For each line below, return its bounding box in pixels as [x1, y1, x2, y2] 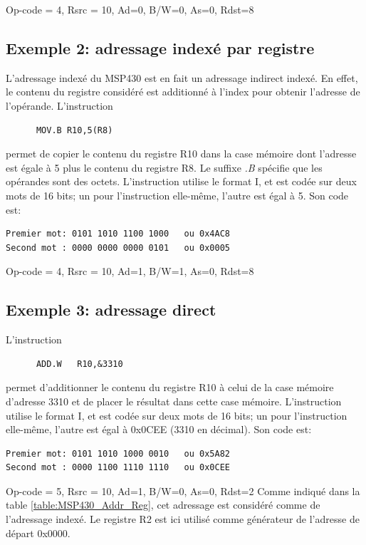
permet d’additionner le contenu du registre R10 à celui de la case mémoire [6, 380, 334, 395]
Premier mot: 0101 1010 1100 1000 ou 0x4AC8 [6, 229, 230, 239]
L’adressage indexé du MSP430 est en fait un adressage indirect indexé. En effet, [6, 70, 358, 85]
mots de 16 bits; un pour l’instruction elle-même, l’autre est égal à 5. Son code [6, 187, 349, 202]
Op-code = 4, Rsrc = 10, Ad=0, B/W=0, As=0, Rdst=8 [6, 2, 254, 16]
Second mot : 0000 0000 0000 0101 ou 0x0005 [6, 242, 230, 253]
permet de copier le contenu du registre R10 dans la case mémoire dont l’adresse [6, 146, 357, 161]
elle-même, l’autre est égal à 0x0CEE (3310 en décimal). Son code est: [6, 422, 312, 437]
